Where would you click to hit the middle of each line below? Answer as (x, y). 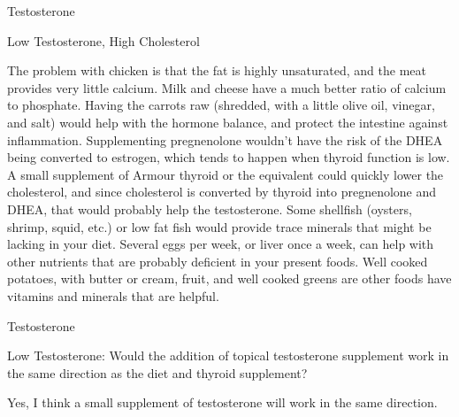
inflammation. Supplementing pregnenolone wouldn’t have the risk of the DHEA (225, 139)
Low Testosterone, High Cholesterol (103, 40)
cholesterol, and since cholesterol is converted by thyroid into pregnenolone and (222, 192)
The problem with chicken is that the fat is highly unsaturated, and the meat (217, 70)
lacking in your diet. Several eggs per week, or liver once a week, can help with (221, 244)
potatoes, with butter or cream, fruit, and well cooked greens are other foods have (229, 278)
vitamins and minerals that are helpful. (113, 295)
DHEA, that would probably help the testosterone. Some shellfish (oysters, (210, 208)
